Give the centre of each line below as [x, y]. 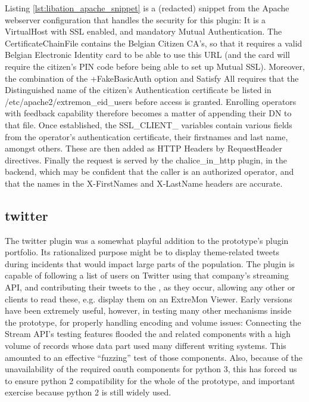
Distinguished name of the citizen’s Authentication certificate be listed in [138, 90]
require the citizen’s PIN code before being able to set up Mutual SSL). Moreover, [155, 66]
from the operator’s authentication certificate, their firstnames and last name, [146, 136]
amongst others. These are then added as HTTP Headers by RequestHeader [144, 148]
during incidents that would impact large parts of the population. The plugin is [150, 263]
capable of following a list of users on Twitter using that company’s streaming [147, 275]
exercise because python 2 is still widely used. [88, 392]
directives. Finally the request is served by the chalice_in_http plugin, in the [146, 160]
